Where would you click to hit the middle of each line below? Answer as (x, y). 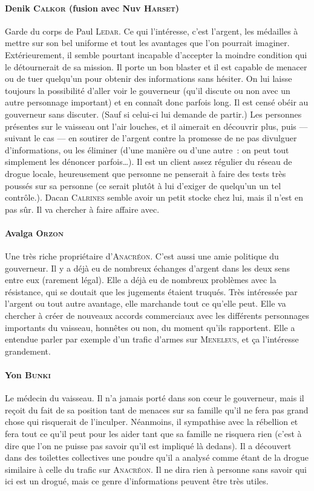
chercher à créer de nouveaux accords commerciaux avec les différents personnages (157, 316)
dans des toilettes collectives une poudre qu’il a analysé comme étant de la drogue (157, 457)
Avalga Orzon (34, 232)
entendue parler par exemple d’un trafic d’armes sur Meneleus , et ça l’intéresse (152, 339)
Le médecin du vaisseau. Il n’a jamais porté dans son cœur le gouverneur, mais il (155, 398)
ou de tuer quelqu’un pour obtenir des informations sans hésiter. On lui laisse (149, 78)
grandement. (28, 351)
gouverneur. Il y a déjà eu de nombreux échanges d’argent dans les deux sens (148, 268)
